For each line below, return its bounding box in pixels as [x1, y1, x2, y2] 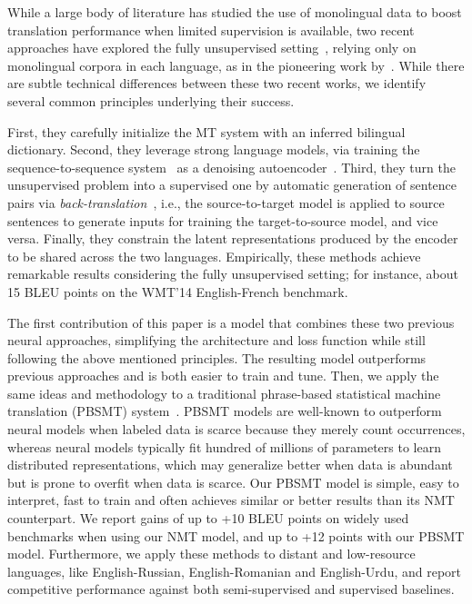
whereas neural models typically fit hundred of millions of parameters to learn [7, 437, 441, 456]
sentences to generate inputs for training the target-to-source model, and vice [7, 211, 438, 230]
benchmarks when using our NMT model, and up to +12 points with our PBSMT [7, 526, 465, 545]
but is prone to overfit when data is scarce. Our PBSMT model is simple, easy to [7, 472, 459, 491]
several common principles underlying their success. [7, 91, 295, 110]
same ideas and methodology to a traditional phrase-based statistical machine [7, 383, 441, 402]
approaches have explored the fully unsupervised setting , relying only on [7, 38, 417, 57]
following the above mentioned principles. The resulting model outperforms [7, 348, 427, 367]
